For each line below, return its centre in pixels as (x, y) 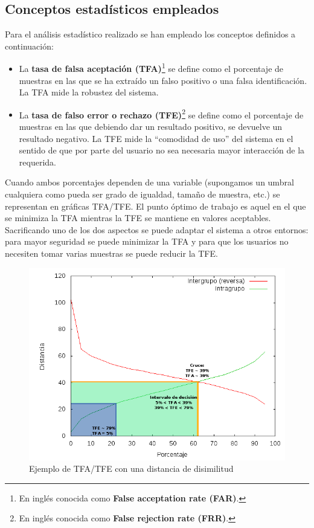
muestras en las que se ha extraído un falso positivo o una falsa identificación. (163, 80)
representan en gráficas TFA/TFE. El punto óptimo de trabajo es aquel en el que (155, 206)
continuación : (29, 46)
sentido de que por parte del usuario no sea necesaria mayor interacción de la (162, 150)
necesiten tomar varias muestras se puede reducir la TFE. (111, 253)
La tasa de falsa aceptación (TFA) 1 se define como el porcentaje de (151, 68)
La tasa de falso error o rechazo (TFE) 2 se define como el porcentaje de (161, 114)
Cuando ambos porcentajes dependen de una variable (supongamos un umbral (149, 182)
